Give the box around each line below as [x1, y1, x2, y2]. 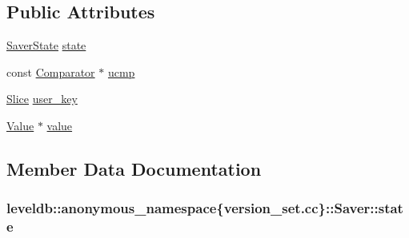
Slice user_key [6, 90, 78, 107]
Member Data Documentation [6, 156, 262, 180]
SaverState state [6, 37, 86, 54]
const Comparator [6, 63, 95, 80]
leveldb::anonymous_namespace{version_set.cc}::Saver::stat [6, 198, 403, 218]
